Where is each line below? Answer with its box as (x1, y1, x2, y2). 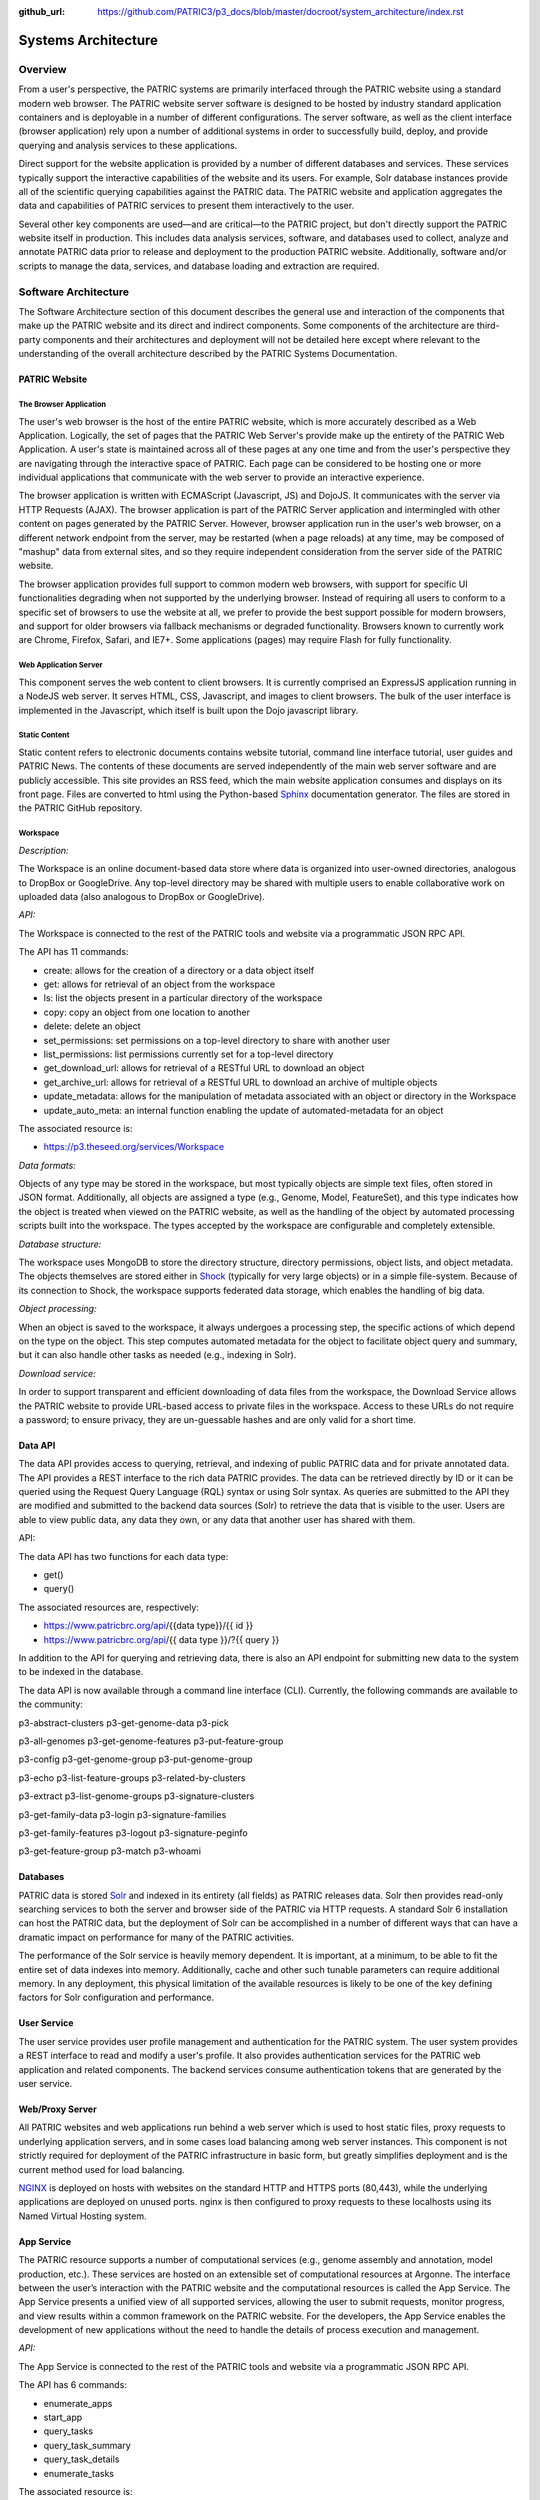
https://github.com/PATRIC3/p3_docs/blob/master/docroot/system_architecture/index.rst (97, 6, 464, 17)
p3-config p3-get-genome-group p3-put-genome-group (18, 1753, 254, 1765)
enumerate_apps (43, 2397, 113, 2409)
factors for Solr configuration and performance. (18, 1991, 215, 2004)
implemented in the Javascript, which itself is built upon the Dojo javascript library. (18, 704, 359, 716)
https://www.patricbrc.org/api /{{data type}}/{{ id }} (43, 1620, 254, 1632)
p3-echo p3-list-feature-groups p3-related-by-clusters (18, 1771, 246, 1784)
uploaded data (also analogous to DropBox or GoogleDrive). (18, 891, 265, 903)
